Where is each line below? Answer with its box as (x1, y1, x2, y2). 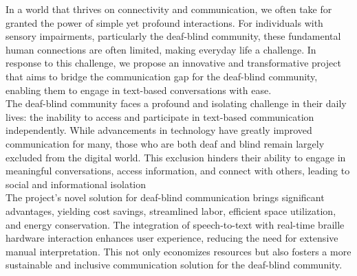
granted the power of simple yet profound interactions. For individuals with (6, 15, 323, 30)
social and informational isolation (6, 176, 147, 191)
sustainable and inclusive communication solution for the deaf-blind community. (6, 257, 343, 272)
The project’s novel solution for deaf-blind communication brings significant (6, 190, 325, 205)
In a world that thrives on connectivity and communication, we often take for (6, 2, 332, 16)
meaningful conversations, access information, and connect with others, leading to (6, 163, 350, 178)
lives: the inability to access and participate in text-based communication (6, 109, 314, 124)
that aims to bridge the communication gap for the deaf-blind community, (6, 69, 318, 83)
